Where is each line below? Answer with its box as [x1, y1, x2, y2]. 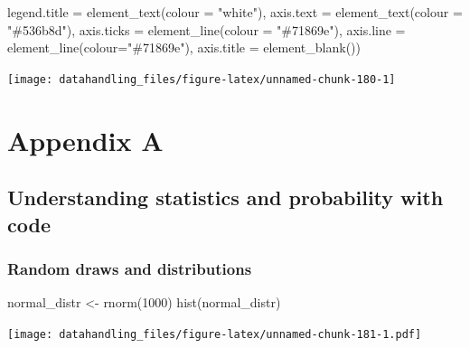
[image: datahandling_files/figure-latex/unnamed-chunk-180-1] [7, 72, 396, 86]
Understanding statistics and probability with [7, 183, 444, 212]
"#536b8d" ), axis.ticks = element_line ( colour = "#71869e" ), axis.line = [7, 20, 406, 39]
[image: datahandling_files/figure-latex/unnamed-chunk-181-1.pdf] [7, 327, 422, 341]
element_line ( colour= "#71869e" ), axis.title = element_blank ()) [7, 38, 361, 57]
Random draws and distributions [7, 257, 252, 279]
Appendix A [7, 121, 164, 158]
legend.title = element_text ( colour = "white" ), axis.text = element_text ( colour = [7, 3, 463, 21]
